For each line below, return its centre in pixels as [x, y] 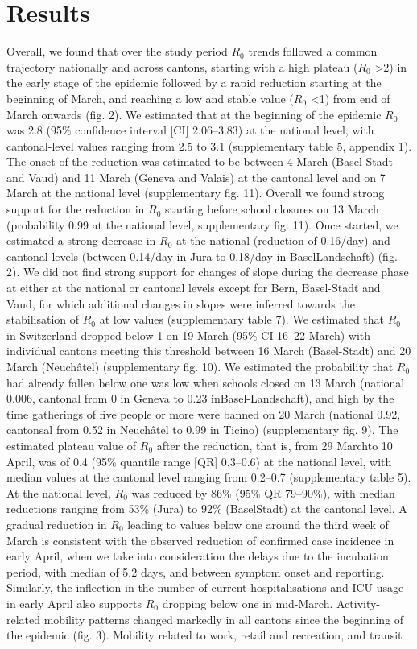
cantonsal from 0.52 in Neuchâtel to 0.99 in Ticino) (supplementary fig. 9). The [202, 430]
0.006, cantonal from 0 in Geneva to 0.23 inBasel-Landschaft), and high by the [200, 398]
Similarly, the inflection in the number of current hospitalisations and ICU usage [205, 587]
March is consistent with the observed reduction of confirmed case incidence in [200, 540]
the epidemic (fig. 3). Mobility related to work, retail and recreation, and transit [204, 635]
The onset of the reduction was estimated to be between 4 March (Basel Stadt [200, 161]
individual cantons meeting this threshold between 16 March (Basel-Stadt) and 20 [209, 351]
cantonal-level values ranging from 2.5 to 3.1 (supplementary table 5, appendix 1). [209, 145]
